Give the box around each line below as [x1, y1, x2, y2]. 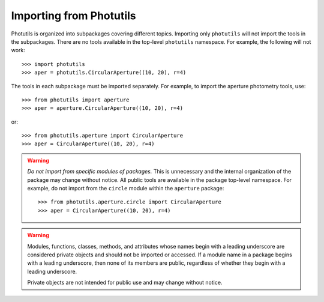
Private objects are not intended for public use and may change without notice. [27, 279, 223, 286]
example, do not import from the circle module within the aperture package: [27, 185, 224, 192]
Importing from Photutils [11, 9, 136, 22]
